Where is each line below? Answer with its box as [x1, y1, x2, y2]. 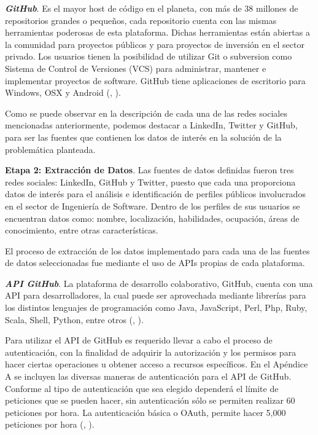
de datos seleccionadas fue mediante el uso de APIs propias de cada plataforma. [5, 256, 305, 269]
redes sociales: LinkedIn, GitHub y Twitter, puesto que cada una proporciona [5, 175, 296, 188]
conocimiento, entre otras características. [5, 224, 158, 237]
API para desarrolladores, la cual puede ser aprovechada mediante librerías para [5, 289, 306, 302]
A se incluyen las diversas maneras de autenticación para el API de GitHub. [5, 370, 292, 383]
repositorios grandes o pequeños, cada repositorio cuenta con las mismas [5, 14, 277, 26]
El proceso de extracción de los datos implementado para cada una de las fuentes [5, 244, 310, 257]
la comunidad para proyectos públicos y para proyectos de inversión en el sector [5, 37, 304, 50]
